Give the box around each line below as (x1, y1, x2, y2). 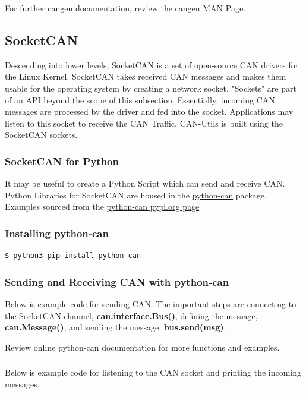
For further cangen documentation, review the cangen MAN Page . (5, 2, 246, 14)
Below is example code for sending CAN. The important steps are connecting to (5, 297, 296, 310)
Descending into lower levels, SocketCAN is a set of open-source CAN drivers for (5, 58, 299, 71)
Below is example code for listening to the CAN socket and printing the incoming (5, 366, 302, 379)
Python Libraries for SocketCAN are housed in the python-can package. (5, 188, 267, 201)
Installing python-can (5, 225, 109, 240)
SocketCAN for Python (5, 153, 119, 168)
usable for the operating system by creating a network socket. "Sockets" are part (5, 81, 296, 94)
